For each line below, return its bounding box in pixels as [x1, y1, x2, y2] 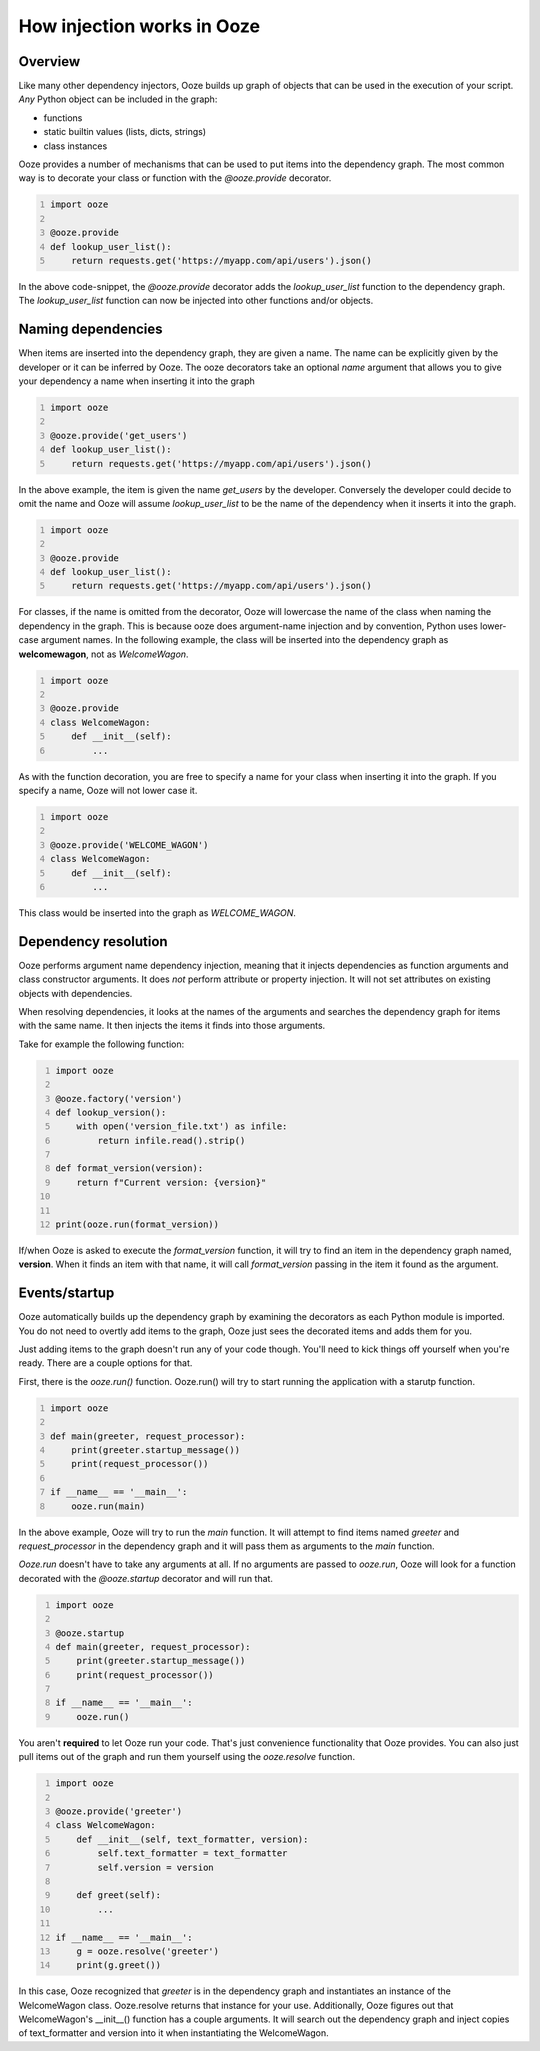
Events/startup [18, 1285, 115, 1302]
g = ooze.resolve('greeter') [76, 1945, 220, 1957]
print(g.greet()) [76, 1960, 162, 1971]
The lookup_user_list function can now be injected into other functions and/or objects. [18, 295, 374, 307]
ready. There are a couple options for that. [18, 1357, 193, 1369]
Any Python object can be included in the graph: [18, 93, 218, 105]
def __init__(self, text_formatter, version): [76, 1833, 309, 1845]
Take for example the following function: [18, 1038, 185, 1050]
